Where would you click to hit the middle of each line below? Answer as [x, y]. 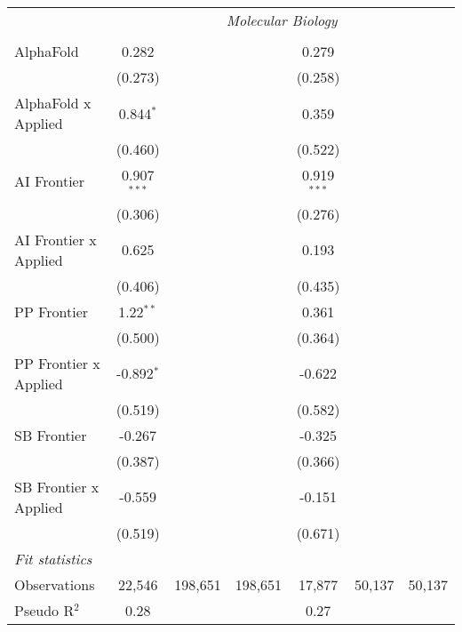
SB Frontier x [57, 486]
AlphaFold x [53, 103]
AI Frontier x [56, 239]
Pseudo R [44, 610]
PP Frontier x [57, 363]
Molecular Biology [282, 20]
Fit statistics [53, 558]
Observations [55, 584]
